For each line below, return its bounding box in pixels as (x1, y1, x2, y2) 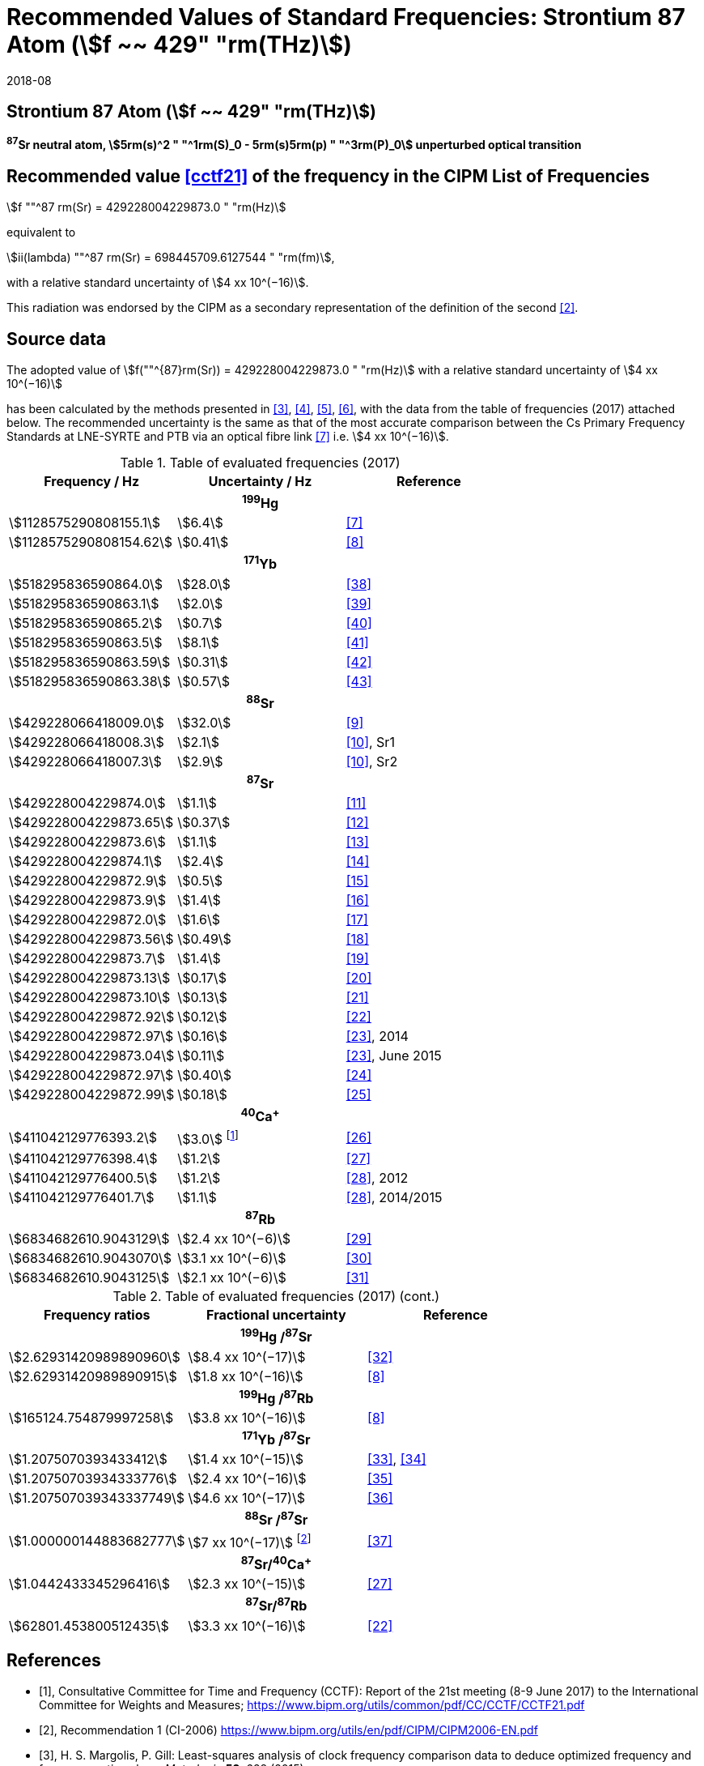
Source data (6, 328, 106, 349)
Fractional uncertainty (206, 1307, 346, 1324)
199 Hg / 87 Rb (239, 1387, 314, 1406)
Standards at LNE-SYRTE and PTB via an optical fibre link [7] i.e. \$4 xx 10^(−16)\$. (6, 429, 449, 443)
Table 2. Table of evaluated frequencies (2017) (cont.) (112, 1288, 440, 1305)
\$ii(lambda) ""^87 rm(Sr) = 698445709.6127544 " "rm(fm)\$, (6, 250, 335, 265)
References (6, 1649, 101, 1670)
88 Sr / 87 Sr (244, 1509, 308, 1529)
